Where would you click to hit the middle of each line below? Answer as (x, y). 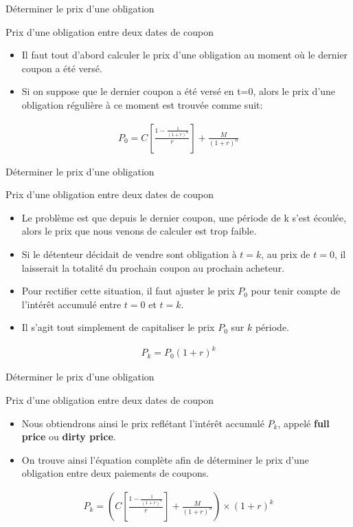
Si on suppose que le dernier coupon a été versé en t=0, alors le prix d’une (179, 91)
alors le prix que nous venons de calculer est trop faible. (139, 231)
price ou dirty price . (69, 437)
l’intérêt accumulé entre (71, 304)
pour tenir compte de (296, 291)
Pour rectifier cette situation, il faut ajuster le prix (128, 291)
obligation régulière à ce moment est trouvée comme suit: (142, 104)
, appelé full (304, 423)
